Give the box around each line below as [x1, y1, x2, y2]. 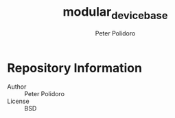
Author [7, 83, 27, 91]
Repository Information [7, 60, 143, 76]
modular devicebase [62, 4, 168, 22]
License [7, 97, 30, 106]
